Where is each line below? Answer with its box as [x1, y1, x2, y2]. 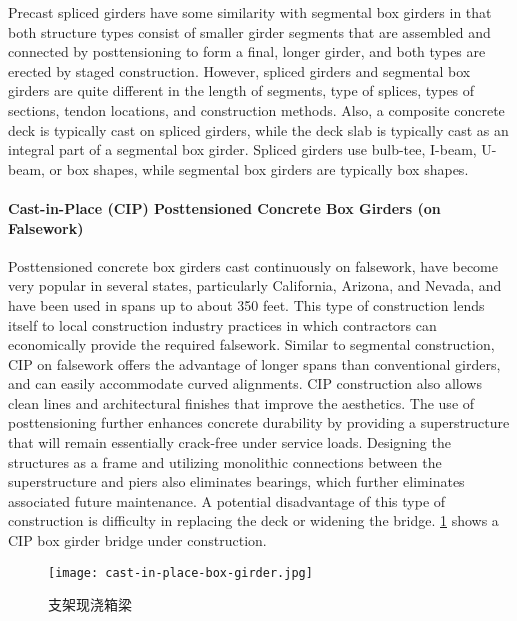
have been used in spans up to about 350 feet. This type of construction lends [8, 294, 485, 315]
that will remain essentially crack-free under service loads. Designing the [8, 432, 451, 453]
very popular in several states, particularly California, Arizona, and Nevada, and [8, 275, 502, 296]
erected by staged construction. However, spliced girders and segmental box [8, 60, 471, 81]
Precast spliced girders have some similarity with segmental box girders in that [8, 2, 492, 22]
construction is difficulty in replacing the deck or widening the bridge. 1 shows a [8, 510, 499, 531]
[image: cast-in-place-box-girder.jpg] [48, 565, 313, 580]
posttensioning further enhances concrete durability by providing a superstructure [8, 412, 510, 433]
